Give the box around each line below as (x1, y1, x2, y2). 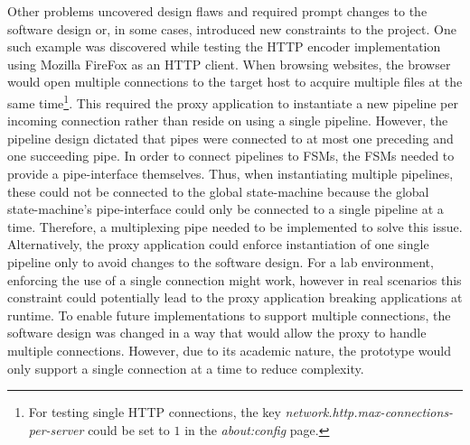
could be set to (88, 420, 170, 439)
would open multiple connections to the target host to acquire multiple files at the (7, 72, 463, 91)
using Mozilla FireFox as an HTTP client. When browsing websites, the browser (7, 54, 451, 73)
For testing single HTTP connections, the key (28, 403, 281, 422)
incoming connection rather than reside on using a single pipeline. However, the (7, 111, 448, 130)
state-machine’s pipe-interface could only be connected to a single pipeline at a (7, 199, 444, 218)
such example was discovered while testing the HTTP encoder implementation (7, 37, 441, 56)
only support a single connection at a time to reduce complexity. (7, 358, 364, 377)
